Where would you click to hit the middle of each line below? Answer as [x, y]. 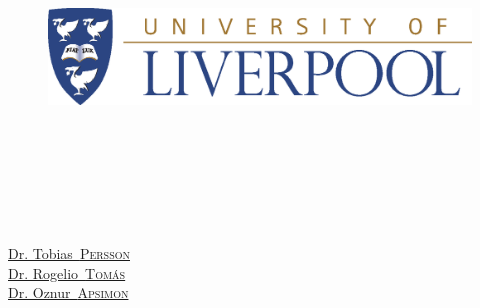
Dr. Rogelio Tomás [67, 272]
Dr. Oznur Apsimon [68, 292]
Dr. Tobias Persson [69, 253]
